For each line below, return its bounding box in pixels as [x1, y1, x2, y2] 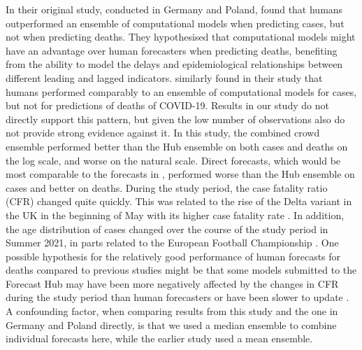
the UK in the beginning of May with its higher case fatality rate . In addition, [6, 207, 345, 222]
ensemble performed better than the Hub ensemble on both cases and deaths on [6, 139, 348, 153]
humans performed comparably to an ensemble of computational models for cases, [6, 84, 357, 99]
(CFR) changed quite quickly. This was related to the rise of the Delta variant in [6, 194, 352, 209]
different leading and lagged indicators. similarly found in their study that [6, 70, 323, 85]
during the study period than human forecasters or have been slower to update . [6, 290, 349, 304]
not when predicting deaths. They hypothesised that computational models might [6, 29, 356, 44]
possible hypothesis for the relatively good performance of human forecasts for [6, 248, 341, 263]
